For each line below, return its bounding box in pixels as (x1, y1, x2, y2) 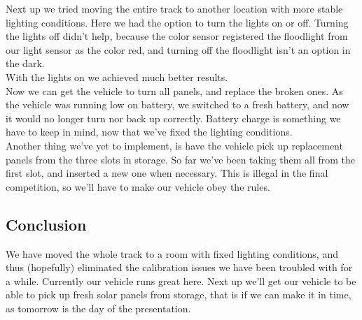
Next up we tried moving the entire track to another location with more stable (6, 1, 343, 15)
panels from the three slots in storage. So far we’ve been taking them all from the (6, 152, 356, 166)
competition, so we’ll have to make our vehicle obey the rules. (6, 179, 270, 194)
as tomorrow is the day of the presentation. (6, 300, 191, 315)
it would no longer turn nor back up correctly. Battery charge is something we (6, 110, 341, 125)
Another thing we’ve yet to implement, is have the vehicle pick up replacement (6, 138, 343, 152)
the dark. (6, 56, 45, 71)
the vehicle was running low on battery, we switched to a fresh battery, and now (6, 97, 349, 112)
